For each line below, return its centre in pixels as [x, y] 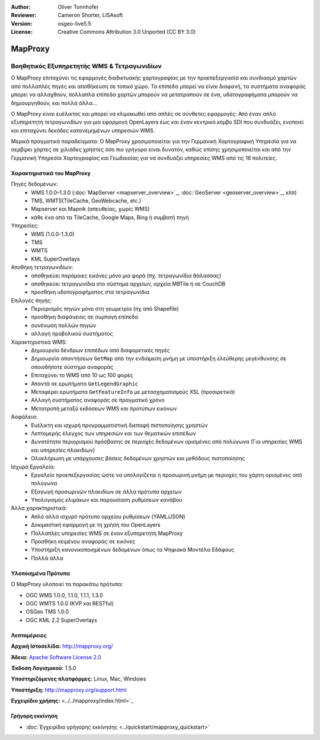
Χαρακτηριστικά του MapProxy [51, 173]
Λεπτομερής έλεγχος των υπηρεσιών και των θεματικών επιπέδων [113, 433]
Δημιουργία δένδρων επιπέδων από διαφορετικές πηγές [100, 350]
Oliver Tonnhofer [78, 7]
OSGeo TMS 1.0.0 [47, 612]
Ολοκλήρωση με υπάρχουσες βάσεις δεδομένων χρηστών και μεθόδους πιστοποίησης [138, 458]
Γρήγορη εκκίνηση [34, 716]
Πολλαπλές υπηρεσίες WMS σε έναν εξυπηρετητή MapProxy [107, 533]
